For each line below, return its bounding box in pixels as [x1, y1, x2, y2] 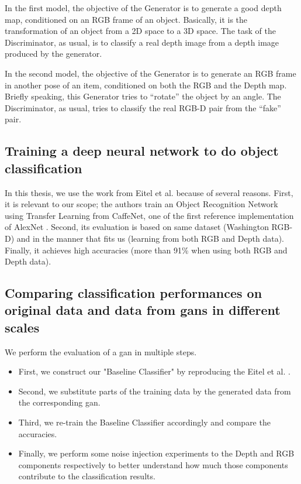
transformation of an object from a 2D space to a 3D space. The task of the [5, 25, 276, 37]
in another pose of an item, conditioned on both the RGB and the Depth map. [5, 78, 287, 91]
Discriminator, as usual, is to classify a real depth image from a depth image [5, 36, 279, 48]
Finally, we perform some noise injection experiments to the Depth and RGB [18, 447, 295, 459]
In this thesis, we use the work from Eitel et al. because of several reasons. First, [5, 186, 293, 198]
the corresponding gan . [18, 396, 101, 409]
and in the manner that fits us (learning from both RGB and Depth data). [16, 232, 284, 244]
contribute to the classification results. [18, 470, 155, 482]
